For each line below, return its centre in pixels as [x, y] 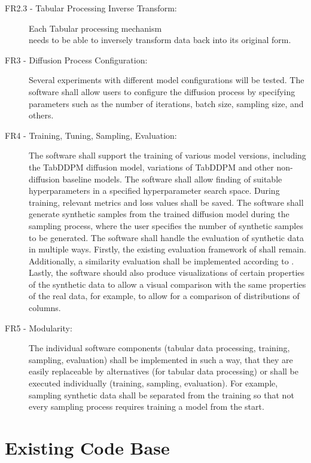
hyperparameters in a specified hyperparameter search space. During [154, 191]
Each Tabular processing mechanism [95, 28]
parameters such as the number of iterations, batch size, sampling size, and [166, 103]
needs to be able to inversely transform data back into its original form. [160, 40]
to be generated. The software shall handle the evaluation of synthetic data [166, 237]
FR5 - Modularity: [39, 328]
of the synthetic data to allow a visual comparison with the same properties [167, 284]
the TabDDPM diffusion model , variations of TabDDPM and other [151, 167]
